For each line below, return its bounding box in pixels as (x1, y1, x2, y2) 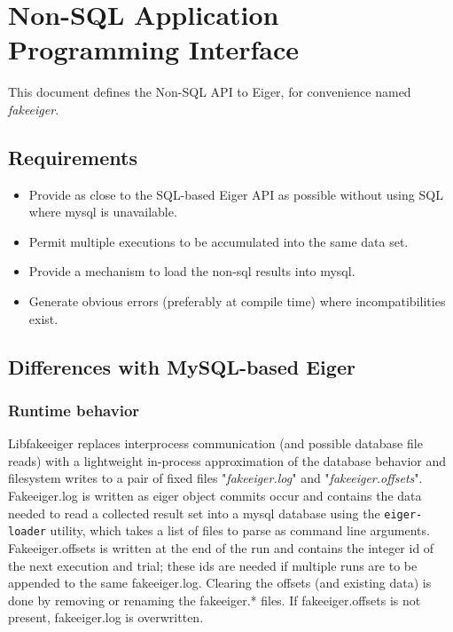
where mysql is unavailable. (28, 202, 177, 221)
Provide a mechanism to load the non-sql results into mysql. (28, 262, 355, 280)
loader (8, 525, 46, 539)
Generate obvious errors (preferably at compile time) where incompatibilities (28, 292, 446, 311)
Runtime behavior (8, 399, 140, 421)
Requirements (8, 143, 137, 170)
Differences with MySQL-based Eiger (8, 352, 355, 380)
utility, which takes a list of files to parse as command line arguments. (50, 521, 430, 540)
